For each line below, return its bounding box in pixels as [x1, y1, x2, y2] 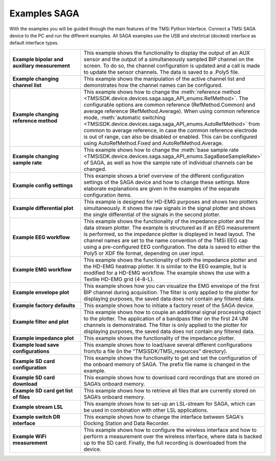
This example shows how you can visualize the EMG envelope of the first [83, 282, 260, 289]
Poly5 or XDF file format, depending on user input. [83, 249, 205, 257]
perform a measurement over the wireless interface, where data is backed [83, 433, 262, 440]
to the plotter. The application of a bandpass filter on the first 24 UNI [83, 315, 249, 322]
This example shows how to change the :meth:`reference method [83, 88, 241, 95]
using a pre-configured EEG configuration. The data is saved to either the [83, 243, 260, 250]
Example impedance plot [12, 334, 74, 342]
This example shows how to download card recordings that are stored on [83, 374, 260, 381]
